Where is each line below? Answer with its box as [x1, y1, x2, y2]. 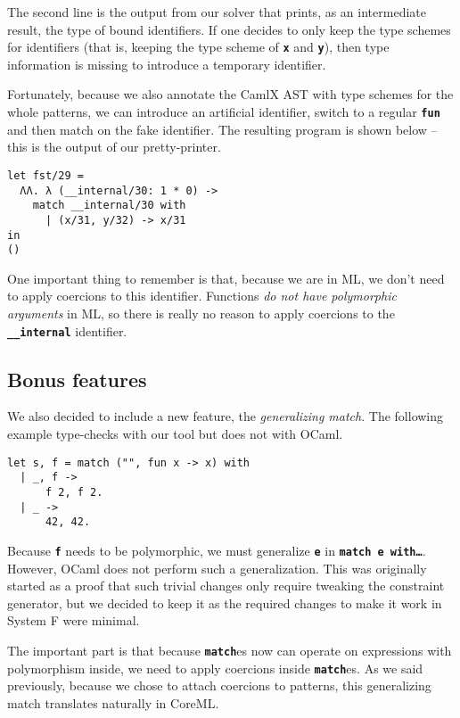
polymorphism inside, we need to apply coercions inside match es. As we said [7, 658, 423, 677]
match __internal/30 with [32, 199, 186, 212]
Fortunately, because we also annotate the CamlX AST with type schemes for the [7, 85, 454, 103]
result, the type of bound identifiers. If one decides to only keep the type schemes [7, 20, 451, 38]
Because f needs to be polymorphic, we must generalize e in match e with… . [7, 541, 426, 559]
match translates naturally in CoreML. [7, 693, 219, 712]
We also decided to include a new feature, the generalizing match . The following [7, 407, 444, 425]
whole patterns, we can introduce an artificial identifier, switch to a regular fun [7, 103, 440, 121]
